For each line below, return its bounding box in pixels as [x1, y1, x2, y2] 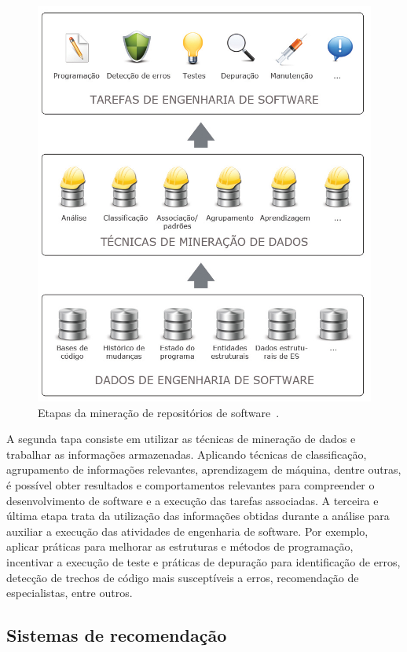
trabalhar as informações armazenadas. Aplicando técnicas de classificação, [6, 445, 367, 462]
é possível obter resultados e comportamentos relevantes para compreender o [6, 476, 375, 493]
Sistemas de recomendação [6, 623, 227, 647]
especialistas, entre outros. [6, 584, 133, 601]
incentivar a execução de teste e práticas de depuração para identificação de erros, [6, 553, 401, 570]
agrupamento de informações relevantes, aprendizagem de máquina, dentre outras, [6, 461, 401, 478]
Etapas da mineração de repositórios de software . [38, 404, 280, 420]
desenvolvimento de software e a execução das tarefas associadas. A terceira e [6, 492, 379, 508]
